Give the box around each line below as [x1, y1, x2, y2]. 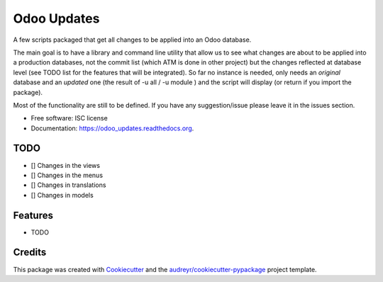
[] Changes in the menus [30, 171, 103, 179]
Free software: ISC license [30, 114, 108, 123]
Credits [13, 247, 47, 259]
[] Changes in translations [30, 181, 106, 189]
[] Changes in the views [30, 161, 101, 169]
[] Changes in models [30, 191, 94, 199]
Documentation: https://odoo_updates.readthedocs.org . [30, 124, 194, 132]
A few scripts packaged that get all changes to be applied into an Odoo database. [13, 35, 252, 44]
